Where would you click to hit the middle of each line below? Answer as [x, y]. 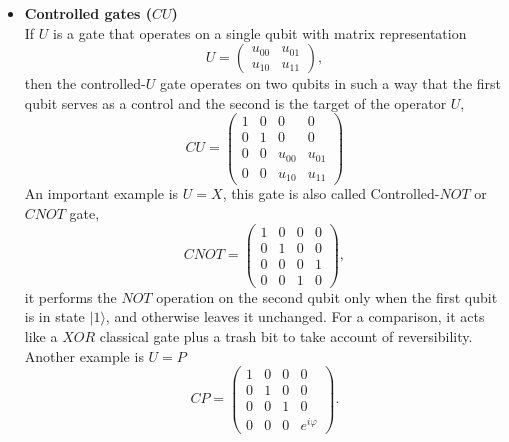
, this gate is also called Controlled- [331, 193]
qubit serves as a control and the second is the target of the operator [235, 102]
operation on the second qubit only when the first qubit [327, 296]
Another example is [84, 355]
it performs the [70, 296]
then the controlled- [85, 83]
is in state [54, 316]
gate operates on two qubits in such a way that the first [331, 83]
